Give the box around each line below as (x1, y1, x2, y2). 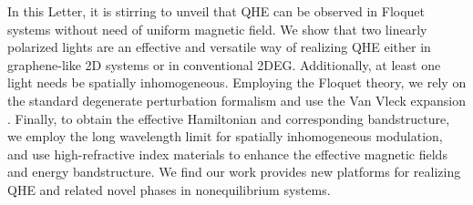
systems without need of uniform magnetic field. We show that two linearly (7, 19, 427, 38)
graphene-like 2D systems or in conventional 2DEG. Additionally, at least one (7, 55, 441, 74)
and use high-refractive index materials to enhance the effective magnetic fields (7, 144, 447, 163)
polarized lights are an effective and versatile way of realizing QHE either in (7, 37, 431, 56)
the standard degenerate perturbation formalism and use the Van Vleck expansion (7, 90, 466, 109)
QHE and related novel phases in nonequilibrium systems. (7, 179, 331, 199)
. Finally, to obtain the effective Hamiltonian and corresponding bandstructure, (7, 108, 450, 128)
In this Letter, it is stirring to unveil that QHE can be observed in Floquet (7, 2, 426, 20)
